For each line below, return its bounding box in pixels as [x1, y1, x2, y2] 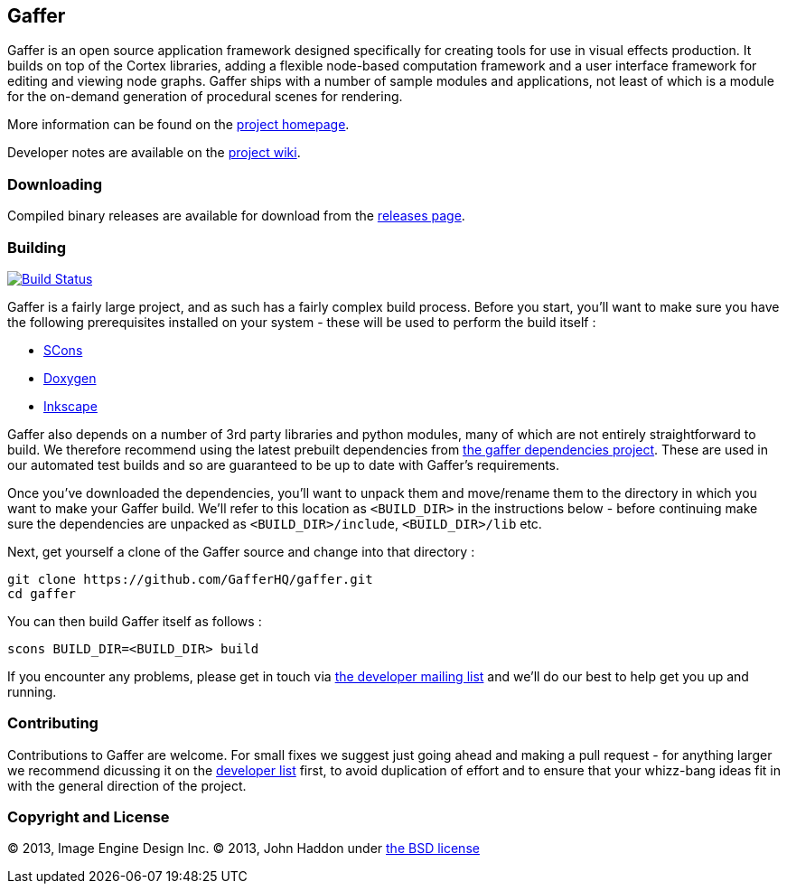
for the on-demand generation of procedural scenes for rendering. [7, 89, 403, 105]
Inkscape [43, 398, 98, 414]
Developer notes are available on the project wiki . [7, 145, 301, 161]
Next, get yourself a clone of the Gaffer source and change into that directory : [7, 543, 475, 559]
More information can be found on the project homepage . [7, 117, 350, 133]
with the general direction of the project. [7, 777, 247, 793]
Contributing [7, 714, 98, 733]
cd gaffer [7, 586, 76, 601]
